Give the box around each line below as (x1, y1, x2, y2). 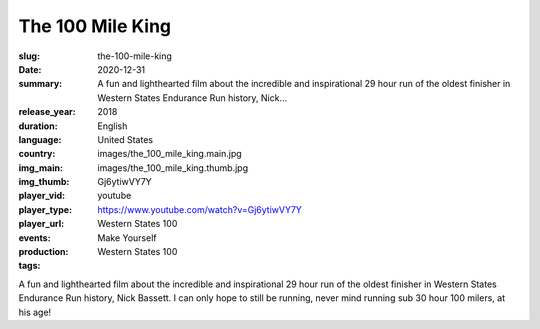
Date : (18, 63, 42, 75)
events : (18, 231, 51, 244)
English (97, 120, 128, 132)
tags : (18, 260, 41, 272)
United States (97, 133, 154, 145)
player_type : (18, 203, 73, 215)
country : (18, 148, 56, 160)
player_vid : (18, 190, 65, 202)
